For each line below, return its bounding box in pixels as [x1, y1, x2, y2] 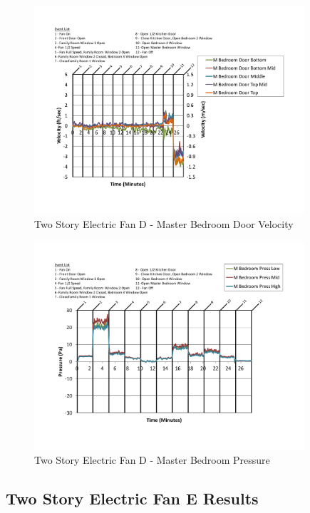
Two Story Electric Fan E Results [6, 487, 259, 509]
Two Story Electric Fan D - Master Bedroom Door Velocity [34, 217, 294, 232]
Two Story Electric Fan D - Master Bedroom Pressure [34, 452, 270, 467]
